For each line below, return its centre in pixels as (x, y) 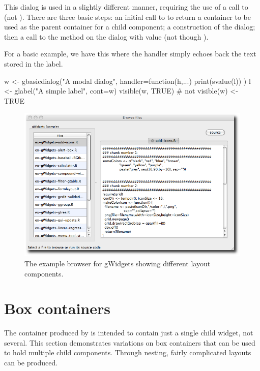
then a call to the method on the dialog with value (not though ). (106, 36)
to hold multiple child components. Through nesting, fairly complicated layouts (128, 352)
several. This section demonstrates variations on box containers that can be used (130, 342)
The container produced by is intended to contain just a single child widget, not (129, 333)
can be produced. (31, 363)
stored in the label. (34, 63)
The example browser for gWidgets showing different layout (118, 263)
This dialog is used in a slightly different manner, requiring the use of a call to (126, 7)
